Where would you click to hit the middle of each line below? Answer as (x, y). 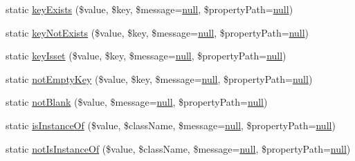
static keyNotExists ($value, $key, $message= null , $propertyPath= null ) (157, 32)
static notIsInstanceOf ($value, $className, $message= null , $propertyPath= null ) (178, 148)
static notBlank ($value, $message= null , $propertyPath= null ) (137, 102)
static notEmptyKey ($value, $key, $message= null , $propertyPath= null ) (159, 78)
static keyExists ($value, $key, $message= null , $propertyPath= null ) (149, 9)
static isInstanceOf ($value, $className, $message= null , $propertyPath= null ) (171, 125)
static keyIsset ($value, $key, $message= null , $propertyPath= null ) (146, 56)
